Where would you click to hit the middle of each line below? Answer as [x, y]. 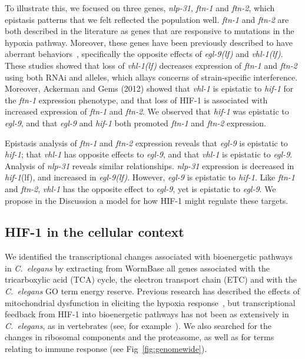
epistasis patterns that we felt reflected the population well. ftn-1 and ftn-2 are [147, 19]
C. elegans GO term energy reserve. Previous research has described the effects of [152, 291]
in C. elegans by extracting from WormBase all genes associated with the [137, 268]
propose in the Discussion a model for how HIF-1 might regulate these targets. [147, 200]
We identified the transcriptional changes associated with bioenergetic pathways [149, 256]
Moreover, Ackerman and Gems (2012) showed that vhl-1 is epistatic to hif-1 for [149, 88]
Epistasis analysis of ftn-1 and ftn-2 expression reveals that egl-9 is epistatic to [146, 142]
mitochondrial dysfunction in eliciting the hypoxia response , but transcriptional [150, 302]
